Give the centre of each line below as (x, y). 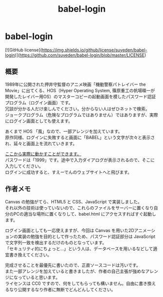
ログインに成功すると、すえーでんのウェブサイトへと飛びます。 (69, 172)
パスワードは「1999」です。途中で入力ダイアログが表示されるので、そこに (80, 160)
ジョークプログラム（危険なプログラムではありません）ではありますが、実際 (81, 115)
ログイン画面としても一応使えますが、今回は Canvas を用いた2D (70, 230)
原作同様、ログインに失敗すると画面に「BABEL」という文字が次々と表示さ (80, 137)
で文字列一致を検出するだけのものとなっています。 (56, 242)
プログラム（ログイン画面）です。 (39, 102)
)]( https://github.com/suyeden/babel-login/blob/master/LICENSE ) (81, 55)
